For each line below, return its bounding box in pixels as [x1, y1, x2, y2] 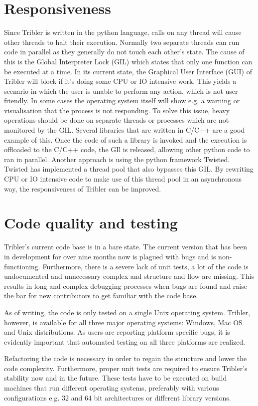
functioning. [4, 261, 40, 271]
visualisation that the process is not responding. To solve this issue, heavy [4, 105, 230, 115]
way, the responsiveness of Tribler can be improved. [4, 183, 161, 194]
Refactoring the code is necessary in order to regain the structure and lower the [4, 353, 247, 364]
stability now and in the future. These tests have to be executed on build [4, 373, 227, 383]
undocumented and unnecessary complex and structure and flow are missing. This [4, 271, 254, 281]
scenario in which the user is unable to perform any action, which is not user [4, 85, 238, 96]
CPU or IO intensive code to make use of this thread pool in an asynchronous [4, 174, 242, 184]
